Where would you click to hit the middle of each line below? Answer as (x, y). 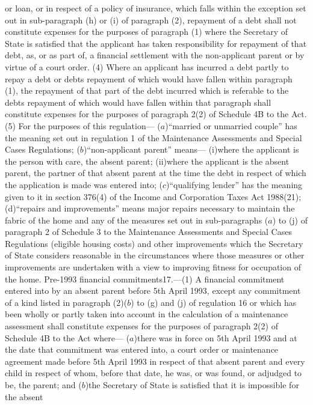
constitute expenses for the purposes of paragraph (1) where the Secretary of (147, 32)
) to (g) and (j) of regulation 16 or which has (214, 302)
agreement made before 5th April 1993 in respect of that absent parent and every (155, 361)
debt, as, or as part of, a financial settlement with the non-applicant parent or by (155, 55)
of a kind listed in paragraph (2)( (66, 302)
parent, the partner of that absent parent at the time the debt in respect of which (156, 173)
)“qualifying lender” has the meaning (234, 184)
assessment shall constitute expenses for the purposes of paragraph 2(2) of (141, 326)
